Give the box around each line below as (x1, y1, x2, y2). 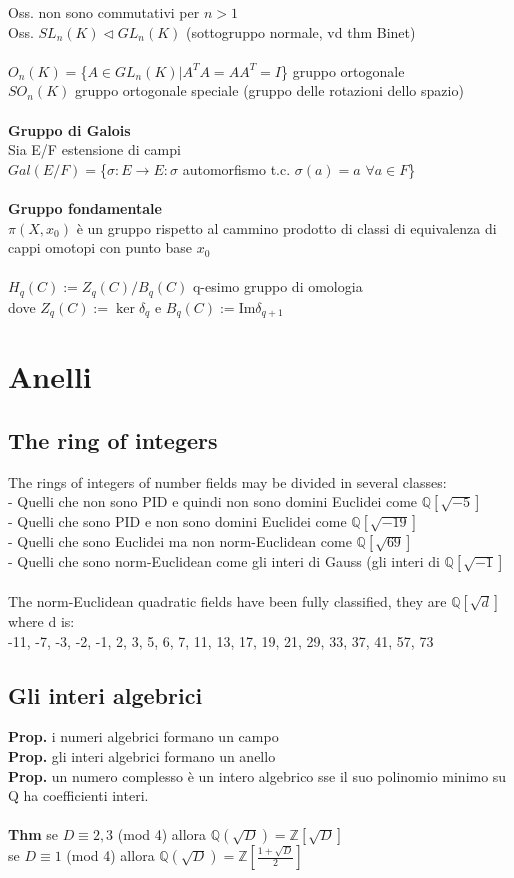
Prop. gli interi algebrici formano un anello (8, 745, 276, 766)
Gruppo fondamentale (8, 197, 162, 218)
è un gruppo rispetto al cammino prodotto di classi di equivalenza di (76, 217, 497, 238)
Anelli (8, 356, 92, 397)
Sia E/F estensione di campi (8, 139, 181, 160)
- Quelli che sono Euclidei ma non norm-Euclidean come (8, 531, 352, 552)
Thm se (8, 824, 58, 845)
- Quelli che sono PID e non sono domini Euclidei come (8, 511, 347, 532)
